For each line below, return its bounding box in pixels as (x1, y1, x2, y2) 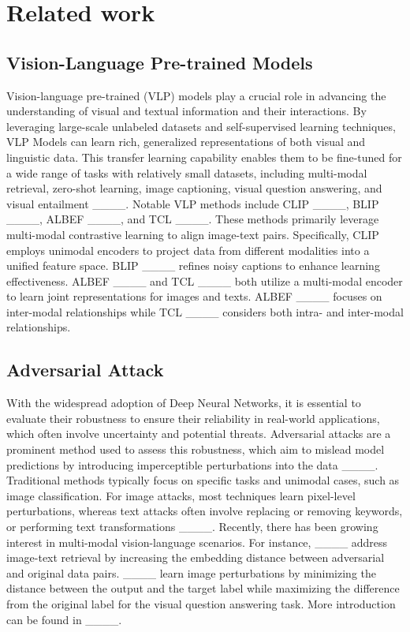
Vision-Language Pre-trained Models (6, 50, 313, 74)
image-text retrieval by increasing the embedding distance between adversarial (6, 549, 385, 566)
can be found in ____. (6, 611, 122, 627)
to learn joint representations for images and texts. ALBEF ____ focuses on (6, 288, 382, 305)
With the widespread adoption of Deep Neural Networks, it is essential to (6, 395, 361, 411)
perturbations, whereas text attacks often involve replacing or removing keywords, (6, 503, 403, 519)
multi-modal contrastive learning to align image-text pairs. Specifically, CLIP (6, 226, 379, 242)
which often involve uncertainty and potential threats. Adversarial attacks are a (6, 425, 391, 442)
